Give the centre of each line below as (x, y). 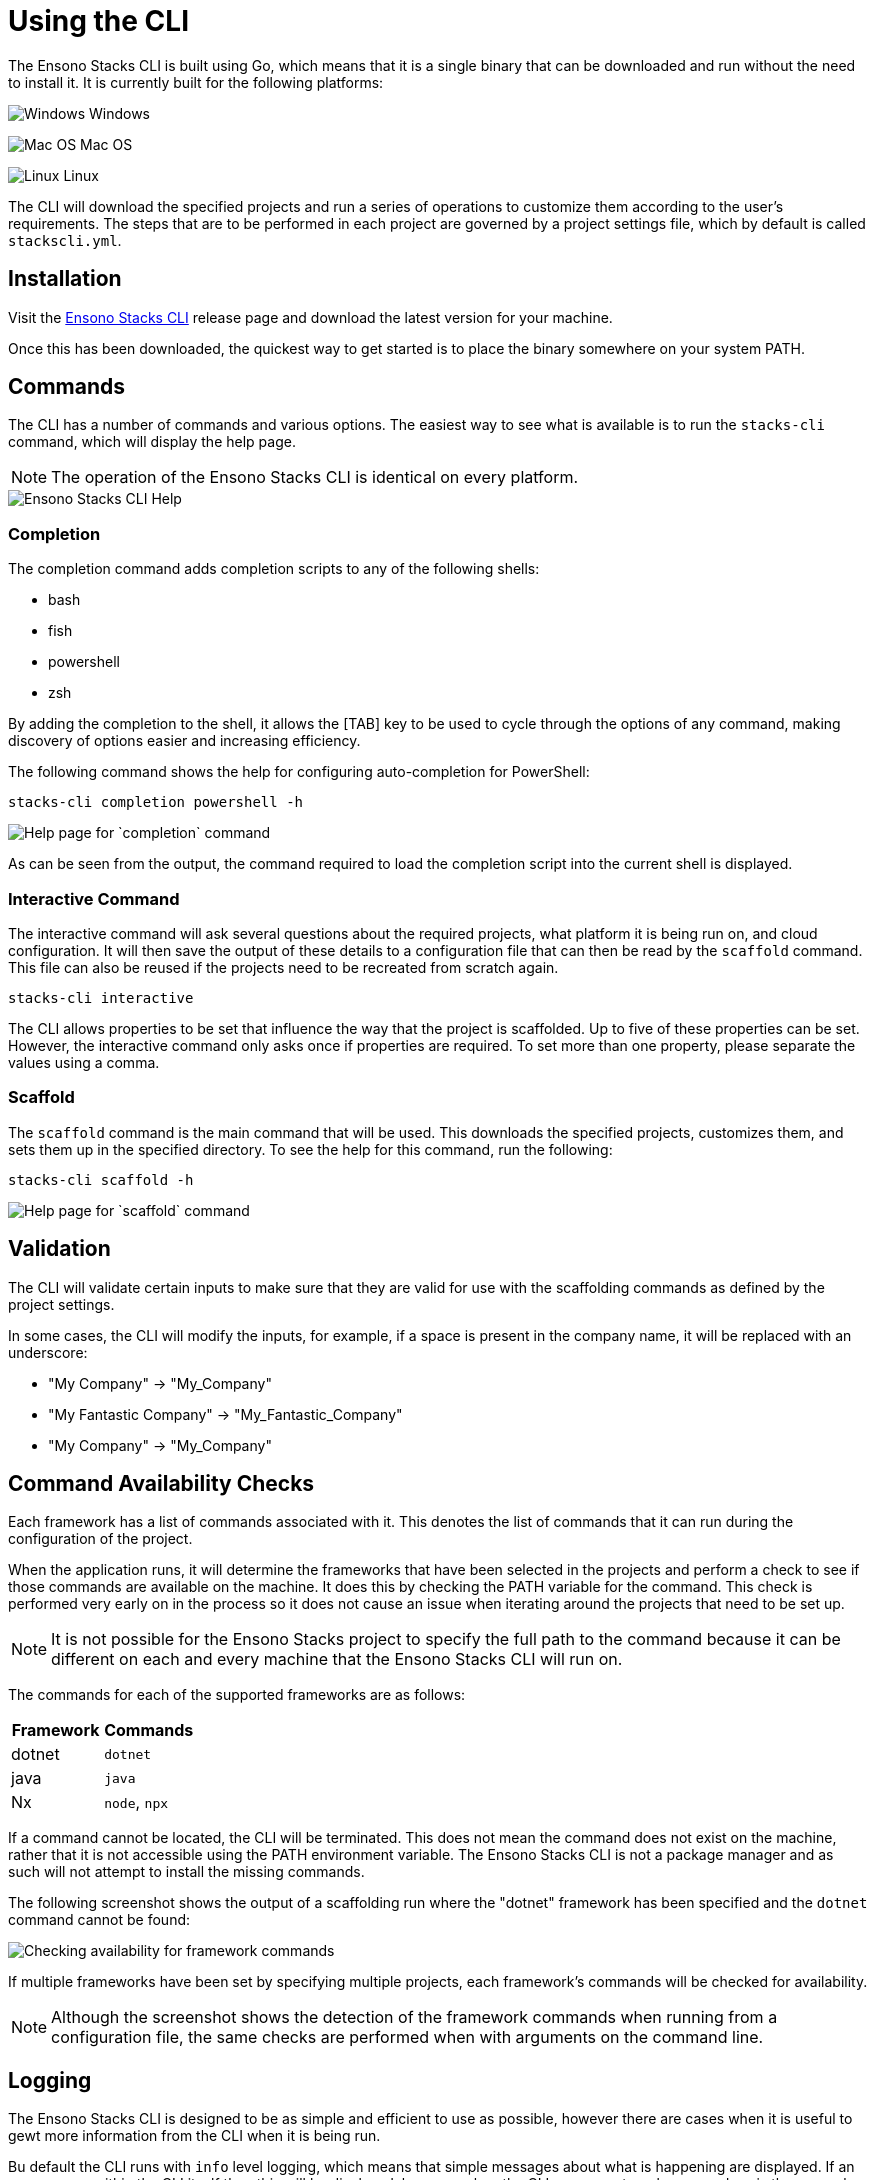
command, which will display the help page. (152, 442)
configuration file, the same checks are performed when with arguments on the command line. (407, 2037)
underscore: (48, 1352)
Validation (59, 1249)
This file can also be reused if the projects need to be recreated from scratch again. (283, 967)
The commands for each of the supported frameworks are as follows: (237, 1695)
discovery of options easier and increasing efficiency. (184, 741)
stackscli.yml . (65, 240)
